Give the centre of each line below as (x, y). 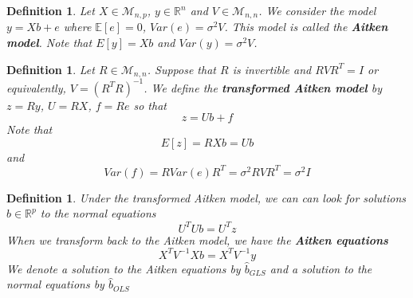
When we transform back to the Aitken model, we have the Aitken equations (197, 239)
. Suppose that (181, 69)
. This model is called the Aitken (306, 27)
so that (150, 105)
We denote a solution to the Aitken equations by (124, 268)
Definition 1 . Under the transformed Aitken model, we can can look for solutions (206, 197)
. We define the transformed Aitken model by (263, 87)
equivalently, (36, 87)
